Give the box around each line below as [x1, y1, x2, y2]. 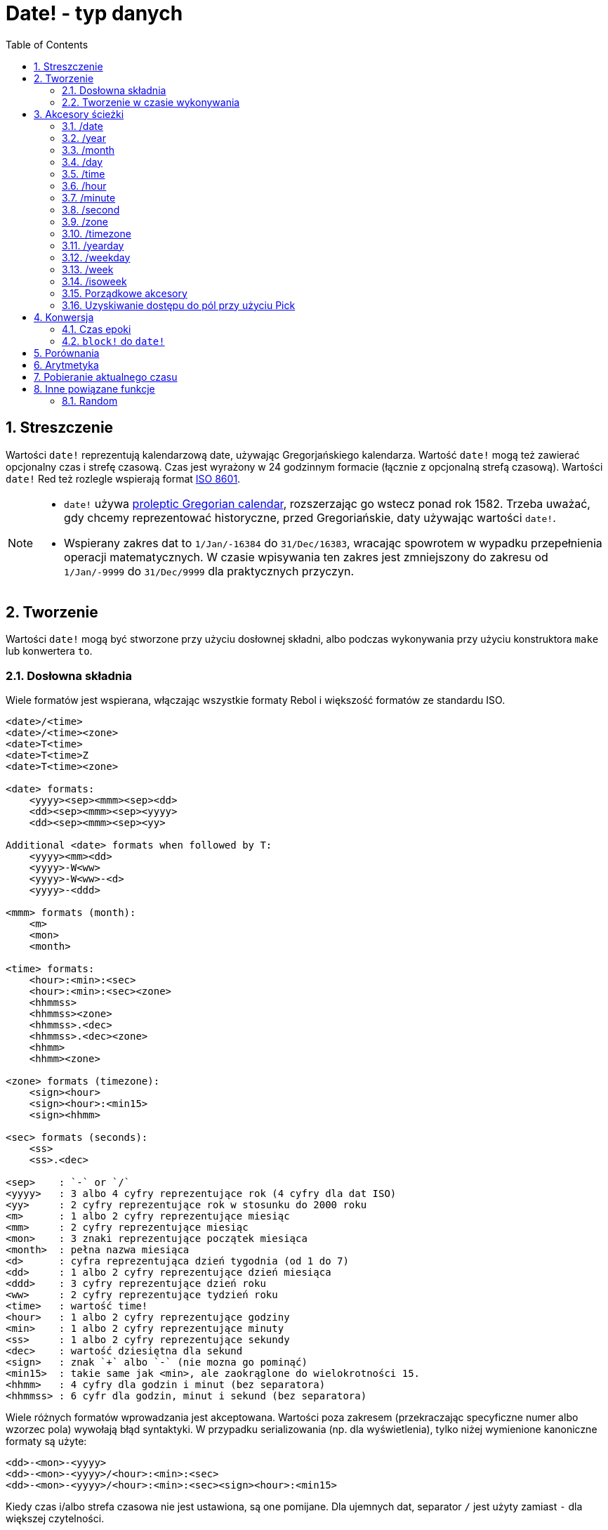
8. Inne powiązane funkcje [34, 382, 155, 395]
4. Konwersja [34, 310, 94, 323]
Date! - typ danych [6, 1, 183, 25]
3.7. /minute [62, 191, 116, 204]
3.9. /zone [62, 215, 108, 228]
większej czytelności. [6, 1512, 105, 1525]
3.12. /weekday [62, 251, 131, 263]
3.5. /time [62, 167, 105, 180]
